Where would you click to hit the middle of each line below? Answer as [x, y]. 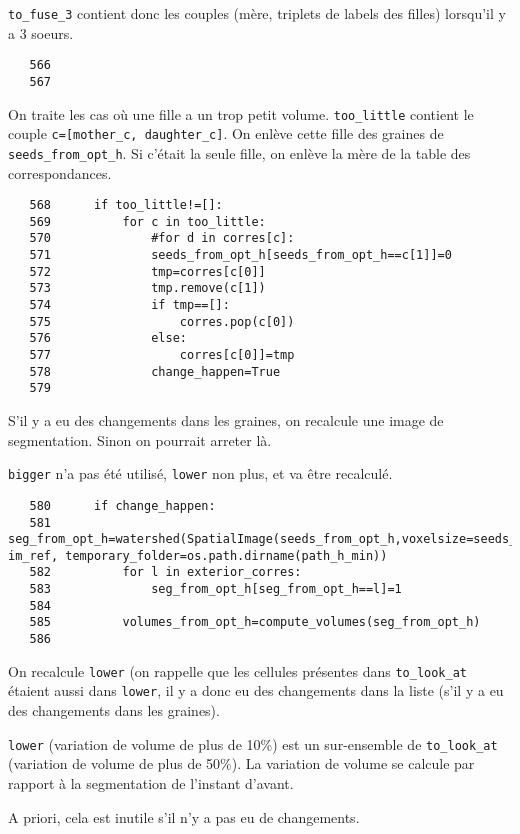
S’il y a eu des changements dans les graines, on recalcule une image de [226, 420]
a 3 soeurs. [41, 32]
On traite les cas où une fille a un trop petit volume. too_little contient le [241, 113]
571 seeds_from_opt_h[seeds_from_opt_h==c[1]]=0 [240, 255]
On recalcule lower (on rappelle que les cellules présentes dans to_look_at [238, 670]
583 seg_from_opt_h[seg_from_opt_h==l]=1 [215, 589]
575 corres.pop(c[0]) [162, 321]
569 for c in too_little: [147, 221]
